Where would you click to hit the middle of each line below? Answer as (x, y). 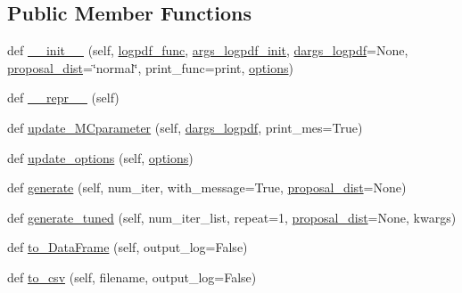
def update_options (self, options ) (100, 157)
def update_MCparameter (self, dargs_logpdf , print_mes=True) (185, 127)
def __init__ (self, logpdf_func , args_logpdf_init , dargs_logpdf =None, (208, 50)
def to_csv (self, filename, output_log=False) (132, 277)
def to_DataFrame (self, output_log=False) (128, 247)
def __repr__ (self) (63, 98)
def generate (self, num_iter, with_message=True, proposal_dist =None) (207, 187)
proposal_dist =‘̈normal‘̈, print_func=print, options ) (150, 67)
